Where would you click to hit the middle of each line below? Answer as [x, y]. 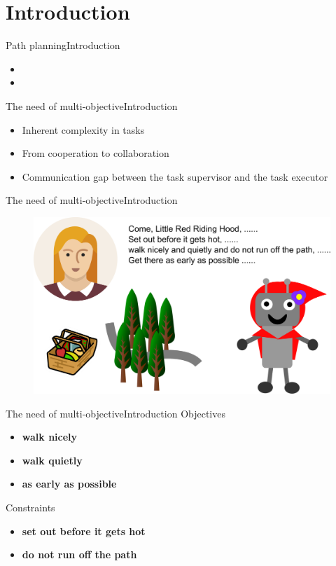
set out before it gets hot [84, 531]
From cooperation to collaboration [96, 153]
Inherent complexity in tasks [83, 129]
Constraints [30, 507]
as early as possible [69, 484]
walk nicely [50, 437]
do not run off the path [79, 554]
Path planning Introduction [63, 45]
